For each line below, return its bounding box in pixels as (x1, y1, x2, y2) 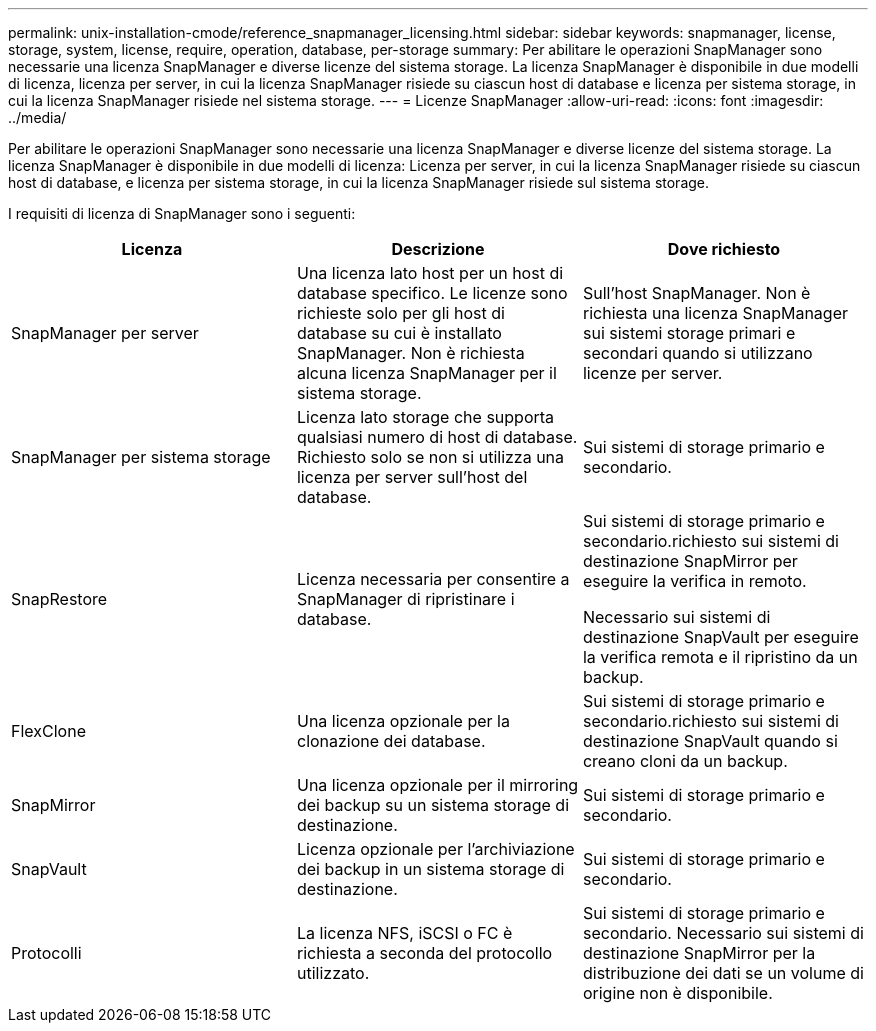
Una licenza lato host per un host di (296, 263, 564, 283)
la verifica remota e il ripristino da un (582, 647, 858, 667)
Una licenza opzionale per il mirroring (296, 775, 579, 795)
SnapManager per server (11, 323, 199, 343)
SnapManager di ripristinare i (296, 589, 515, 609)
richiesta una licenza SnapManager (582, 303, 848, 323)
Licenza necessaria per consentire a (296, 569, 570, 589)
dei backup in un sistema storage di (296, 859, 565, 879)
